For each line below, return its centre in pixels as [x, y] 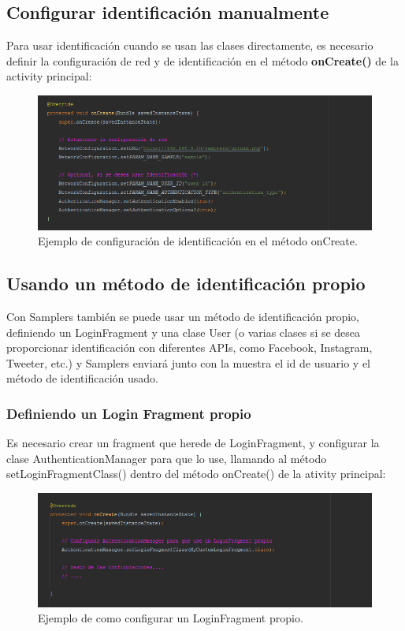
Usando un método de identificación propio [186, 284]
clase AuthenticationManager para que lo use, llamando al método [167, 458]
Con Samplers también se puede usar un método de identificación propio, [183, 317]
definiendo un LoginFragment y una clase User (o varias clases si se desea [184, 332]
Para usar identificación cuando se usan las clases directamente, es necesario [190, 45]
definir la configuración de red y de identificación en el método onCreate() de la [202, 60]
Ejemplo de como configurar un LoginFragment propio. [171, 618]
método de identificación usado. [82, 378]
